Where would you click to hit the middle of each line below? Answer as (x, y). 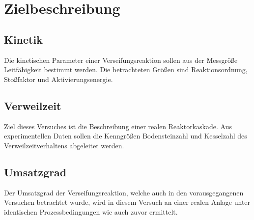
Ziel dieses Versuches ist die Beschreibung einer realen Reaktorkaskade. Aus (118, 126)
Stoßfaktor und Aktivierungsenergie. (58, 79)
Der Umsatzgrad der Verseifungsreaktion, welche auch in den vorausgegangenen (124, 192)
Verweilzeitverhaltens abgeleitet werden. (64, 145)
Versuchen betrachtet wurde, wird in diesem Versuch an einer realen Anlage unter (127, 202)
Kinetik (23, 39)
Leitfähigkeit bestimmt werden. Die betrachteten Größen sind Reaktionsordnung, (126, 69)
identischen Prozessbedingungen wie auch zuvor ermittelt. (91, 211)
